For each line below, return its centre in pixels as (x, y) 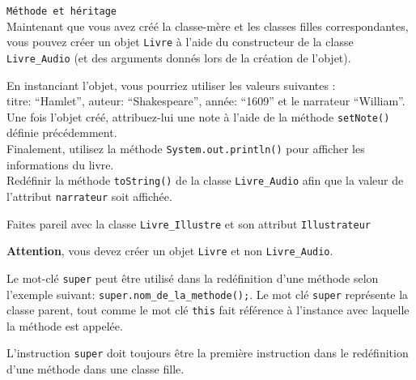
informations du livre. (60, 164)
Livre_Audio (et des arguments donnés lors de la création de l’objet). (179, 57)
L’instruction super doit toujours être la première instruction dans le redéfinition (208, 353)
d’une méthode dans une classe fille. (96, 369)
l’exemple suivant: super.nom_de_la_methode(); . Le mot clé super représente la (208, 294)
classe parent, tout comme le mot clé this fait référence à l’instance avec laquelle (208, 310)
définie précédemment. (62, 132)
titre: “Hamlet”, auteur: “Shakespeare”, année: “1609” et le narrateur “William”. (206, 101)
